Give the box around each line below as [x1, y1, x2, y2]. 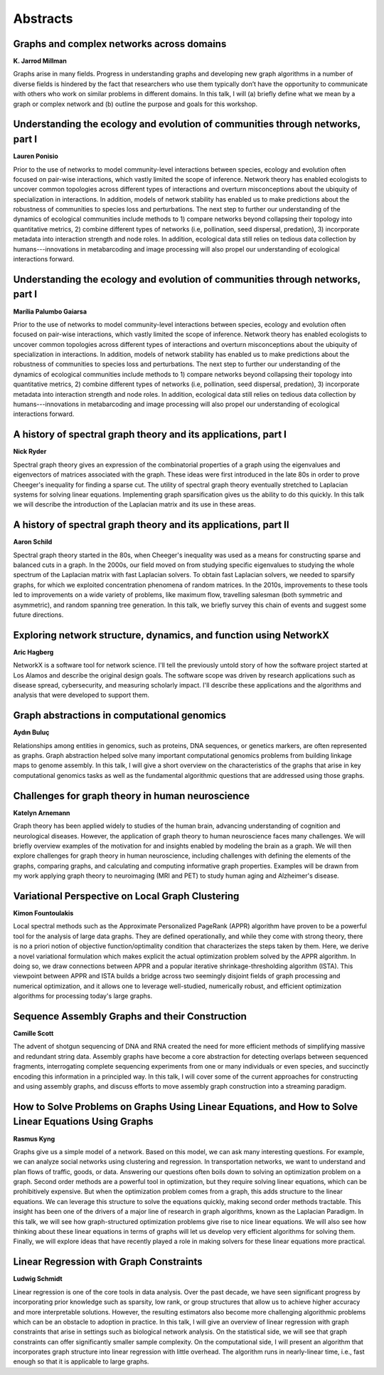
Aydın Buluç [13, 728, 50, 737]
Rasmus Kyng [13, 1134, 55, 1143]
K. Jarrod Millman [13, 57, 67, 66]
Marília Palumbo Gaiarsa [13, 307, 87, 316]
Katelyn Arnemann [13, 809, 70, 817]
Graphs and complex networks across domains [13, 38, 227, 50]
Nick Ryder [13, 447, 47, 456]
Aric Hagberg [13, 648, 54, 656]
